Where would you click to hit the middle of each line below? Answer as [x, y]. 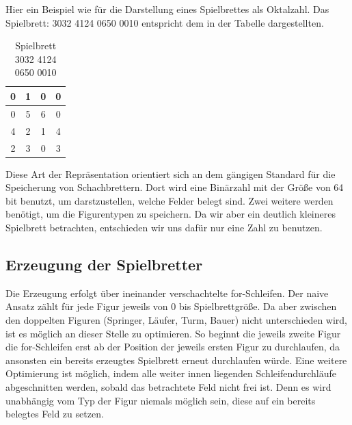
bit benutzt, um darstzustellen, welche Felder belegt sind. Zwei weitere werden [170, 200]
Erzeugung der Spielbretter [104, 264]
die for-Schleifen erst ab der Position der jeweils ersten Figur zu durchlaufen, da [173, 347]
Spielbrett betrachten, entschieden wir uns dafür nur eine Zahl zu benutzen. [164, 227]
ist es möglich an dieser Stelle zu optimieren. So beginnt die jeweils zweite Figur [173, 333]
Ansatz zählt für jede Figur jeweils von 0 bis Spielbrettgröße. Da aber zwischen [171, 306]
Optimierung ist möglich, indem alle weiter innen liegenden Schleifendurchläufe [171, 373]
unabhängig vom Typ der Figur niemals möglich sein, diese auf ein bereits [161, 400]
